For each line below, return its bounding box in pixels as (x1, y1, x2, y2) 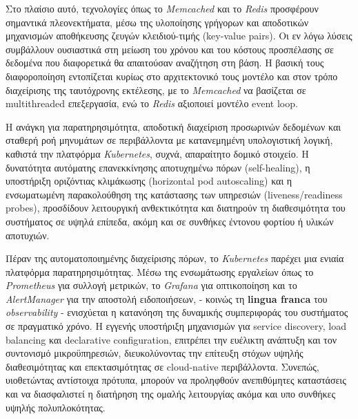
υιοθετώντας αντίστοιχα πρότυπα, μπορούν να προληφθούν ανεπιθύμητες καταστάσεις (6, 373, 346, 387)
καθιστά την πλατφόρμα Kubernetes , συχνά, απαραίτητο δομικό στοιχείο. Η (6, 146, 309, 160)
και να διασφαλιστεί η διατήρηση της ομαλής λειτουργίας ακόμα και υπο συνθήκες (6, 387, 335, 401)
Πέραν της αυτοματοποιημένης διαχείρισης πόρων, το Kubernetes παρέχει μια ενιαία (6, 251, 344, 266)
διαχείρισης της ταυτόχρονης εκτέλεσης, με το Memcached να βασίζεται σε (6, 82, 306, 97)
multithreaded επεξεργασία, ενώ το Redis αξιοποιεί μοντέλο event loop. (6, 96, 298, 111)
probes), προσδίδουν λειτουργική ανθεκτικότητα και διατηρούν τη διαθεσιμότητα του (6, 201, 346, 215)
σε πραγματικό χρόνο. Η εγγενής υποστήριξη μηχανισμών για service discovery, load (6, 319, 346, 333)
